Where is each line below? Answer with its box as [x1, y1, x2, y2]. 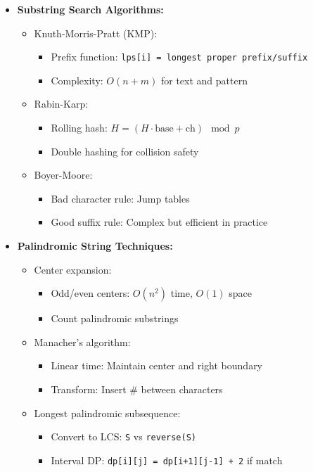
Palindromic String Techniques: [17, 238, 173, 253]
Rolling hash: [51, 120, 108, 135]
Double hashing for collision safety [51, 143, 199, 158]
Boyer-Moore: [34, 167, 93, 182]
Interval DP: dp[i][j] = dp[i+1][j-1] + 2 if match [51, 452, 283, 467]
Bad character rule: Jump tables [51, 191, 190, 205]
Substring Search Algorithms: [17, 2, 164, 16]
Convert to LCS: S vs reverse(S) [51, 429, 197, 444]
